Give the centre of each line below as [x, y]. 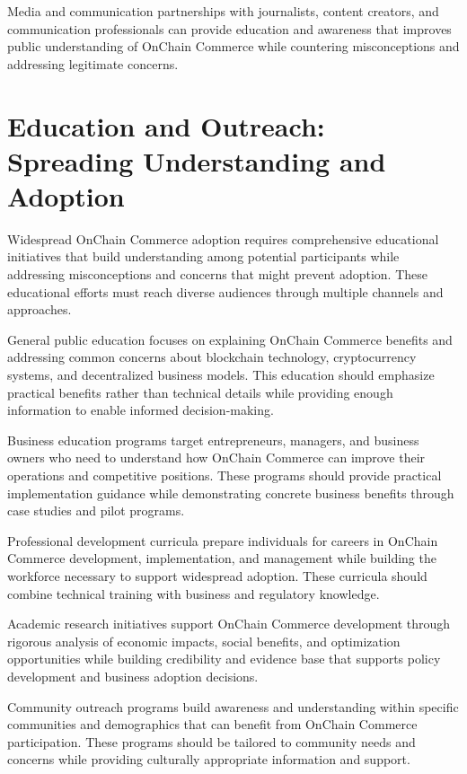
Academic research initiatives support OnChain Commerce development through [229, 624]
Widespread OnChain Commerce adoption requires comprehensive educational [223, 238]
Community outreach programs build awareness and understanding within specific [233, 706]
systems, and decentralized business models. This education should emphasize [221, 375]
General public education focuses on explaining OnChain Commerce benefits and [230, 339]
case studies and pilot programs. [96, 510]
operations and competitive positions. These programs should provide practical [225, 475]
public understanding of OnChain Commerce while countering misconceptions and [233, 46]
